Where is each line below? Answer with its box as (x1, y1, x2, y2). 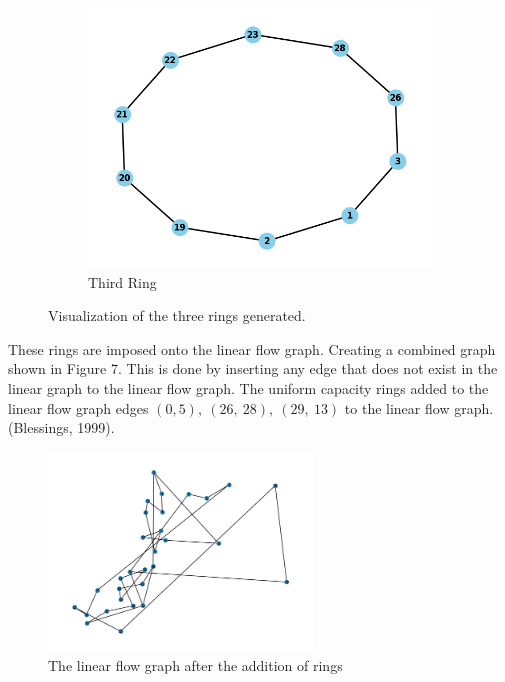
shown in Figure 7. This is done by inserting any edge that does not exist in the (8, 358, 498, 379)
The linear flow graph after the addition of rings (48, 655, 343, 676)
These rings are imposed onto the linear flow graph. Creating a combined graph (8, 338, 496, 359)
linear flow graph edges (8, 397, 149, 418)
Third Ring (88, 271, 157, 292)
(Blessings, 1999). (8, 417, 115, 438)
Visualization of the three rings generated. (48, 305, 306, 326)
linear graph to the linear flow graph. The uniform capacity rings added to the (8, 378, 489, 399)
